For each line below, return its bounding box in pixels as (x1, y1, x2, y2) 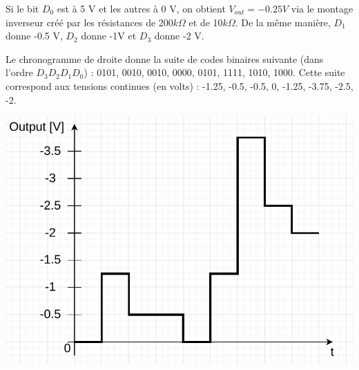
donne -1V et (81, 28, 137, 43)
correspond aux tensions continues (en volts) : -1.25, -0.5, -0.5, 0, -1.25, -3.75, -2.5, (6, 78, 353, 93)
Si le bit (6, 1, 39, 15)
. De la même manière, (235, 15, 331, 29)
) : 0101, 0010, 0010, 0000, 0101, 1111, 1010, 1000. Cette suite (84, 65, 345, 80)
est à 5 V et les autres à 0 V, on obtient (57, 1, 226, 15)
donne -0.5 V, (6, 28, 63, 43)
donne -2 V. (154, 28, 204, 43)
